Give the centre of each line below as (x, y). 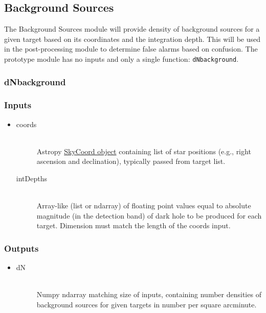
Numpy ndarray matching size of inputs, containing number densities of (149, 294)
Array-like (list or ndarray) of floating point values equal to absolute (144, 206)
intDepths (31, 178)
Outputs (21, 248)
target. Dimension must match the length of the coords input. (134, 225)
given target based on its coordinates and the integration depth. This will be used (132, 39)
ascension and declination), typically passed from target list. (131, 161)
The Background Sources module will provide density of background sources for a (132, 29)
